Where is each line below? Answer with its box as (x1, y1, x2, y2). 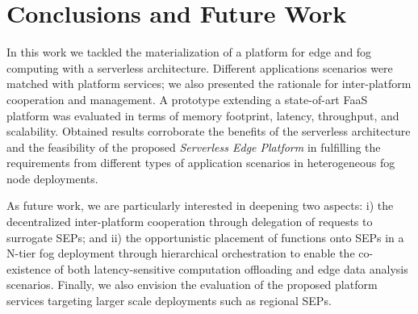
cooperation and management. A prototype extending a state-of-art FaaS (6, 90, 368, 107)
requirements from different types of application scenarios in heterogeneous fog (6, 154, 395, 171)
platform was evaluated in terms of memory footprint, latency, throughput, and (6, 107, 399, 124)
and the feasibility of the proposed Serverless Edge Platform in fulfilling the (6, 138, 381, 155)
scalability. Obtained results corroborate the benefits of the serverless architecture (6, 123, 411, 140)
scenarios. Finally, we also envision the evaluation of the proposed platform (6, 276, 378, 293)
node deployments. (6, 170, 98, 186)
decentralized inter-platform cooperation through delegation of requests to (6, 213, 373, 230)
